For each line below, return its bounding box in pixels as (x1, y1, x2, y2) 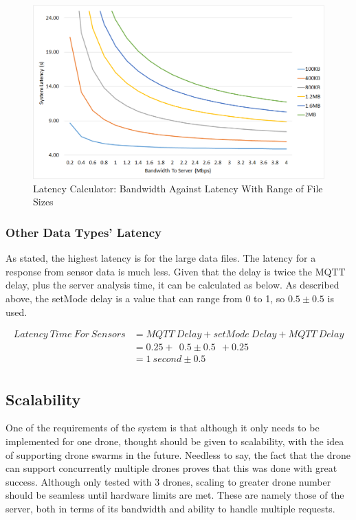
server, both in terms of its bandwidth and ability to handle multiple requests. (5, 501, 335, 516)
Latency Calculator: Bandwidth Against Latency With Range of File (33, 181, 323, 195)
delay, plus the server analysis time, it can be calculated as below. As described (5, 278, 340, 292)
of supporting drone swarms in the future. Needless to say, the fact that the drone (5, 447, 351, 462)
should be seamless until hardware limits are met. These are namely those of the (5, 488, 344, 502)
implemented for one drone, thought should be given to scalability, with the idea (5, 434, 344, 449)
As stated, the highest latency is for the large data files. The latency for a (5, 251, 316, 265)
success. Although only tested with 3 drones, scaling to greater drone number (5, 474, 331, 488)
